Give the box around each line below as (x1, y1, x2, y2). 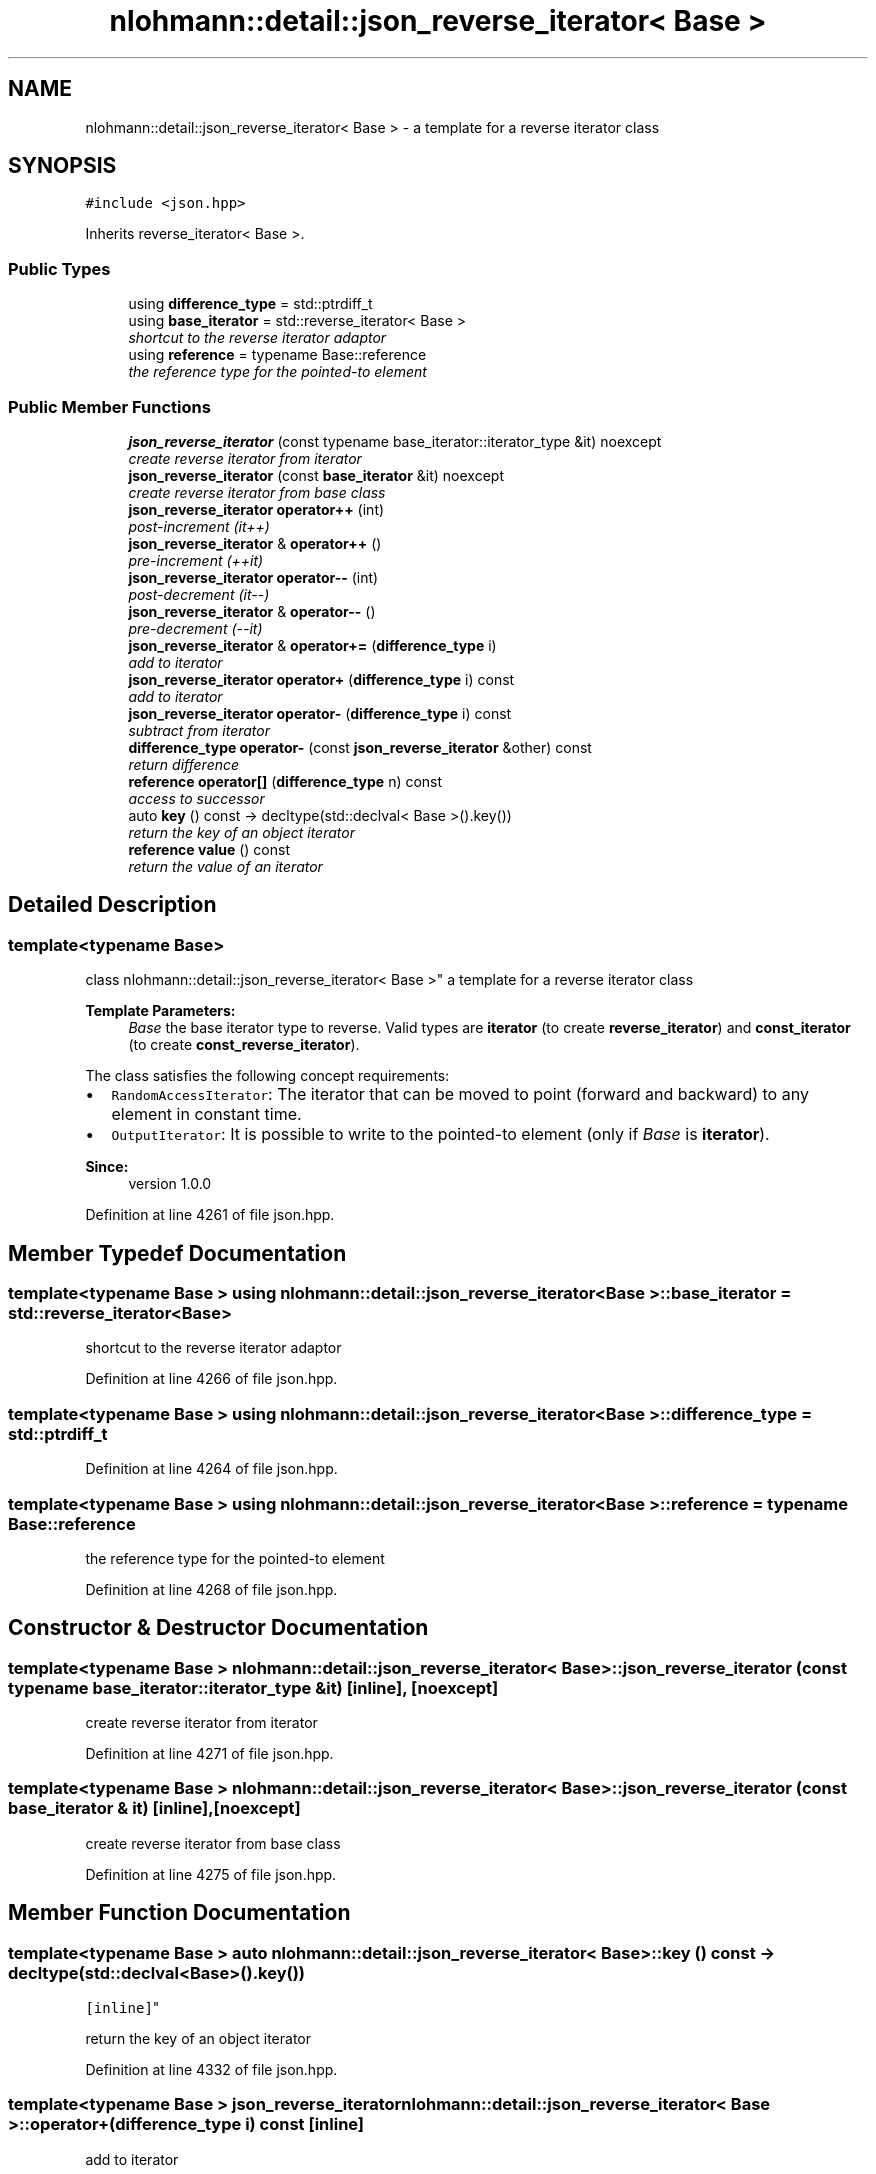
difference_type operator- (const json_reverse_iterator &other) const (128, 738, 592, 756)
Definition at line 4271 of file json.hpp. (85, 1745, 334, 1763)
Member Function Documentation (8, 1900, 351, 1926)
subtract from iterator (128, 721, 270, 739)
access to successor (128, 789, 265, 807)
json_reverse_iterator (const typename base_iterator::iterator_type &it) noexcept (128, 432, 662, 450)
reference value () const (128, 840, 290, 858)
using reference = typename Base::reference (128, 346, 427, 364)
